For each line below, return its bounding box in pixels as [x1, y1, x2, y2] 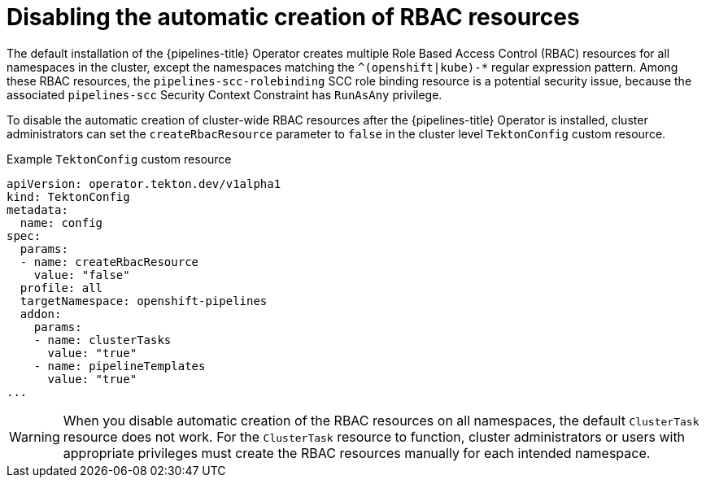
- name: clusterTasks [33, 333, 172, 347]
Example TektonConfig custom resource [7, 151, 232, 166]
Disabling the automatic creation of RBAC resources [7, 3, 580, 31]
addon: [20, 307, 62, 320]
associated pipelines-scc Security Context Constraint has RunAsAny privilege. [7, 87, 442, 102]
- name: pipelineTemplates [33, 359, 206, 373]
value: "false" [33, 268, 130, 281]
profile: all [20, 281, 103, 294]
